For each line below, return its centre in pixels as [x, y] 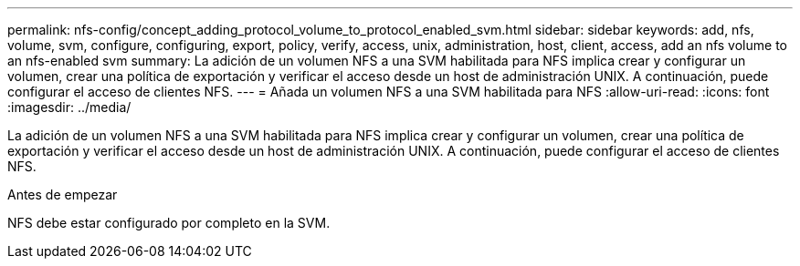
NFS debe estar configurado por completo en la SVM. [169, 223]
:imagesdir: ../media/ [69, 107]
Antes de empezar [63, 194]
